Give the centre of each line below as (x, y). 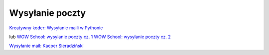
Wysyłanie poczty (48, 13)
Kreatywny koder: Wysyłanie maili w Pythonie (56, 28)
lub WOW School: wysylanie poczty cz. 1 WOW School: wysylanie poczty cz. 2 (90, 37)
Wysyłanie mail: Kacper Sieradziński (47, 46)
